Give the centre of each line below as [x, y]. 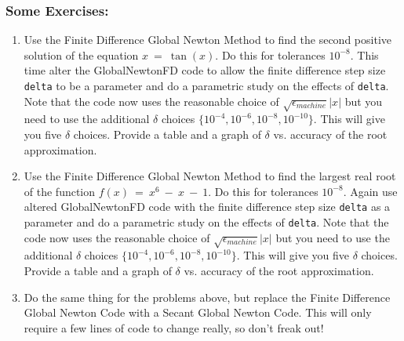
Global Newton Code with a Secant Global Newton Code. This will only [198, 312]
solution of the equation [81, 54]
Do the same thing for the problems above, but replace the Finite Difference [207, 297]
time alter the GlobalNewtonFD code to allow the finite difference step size [205, 70]
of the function [60, 191]
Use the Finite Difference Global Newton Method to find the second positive [207, 40]
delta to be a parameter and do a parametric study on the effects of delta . [206, 85]
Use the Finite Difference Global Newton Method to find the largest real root [210, 176]
